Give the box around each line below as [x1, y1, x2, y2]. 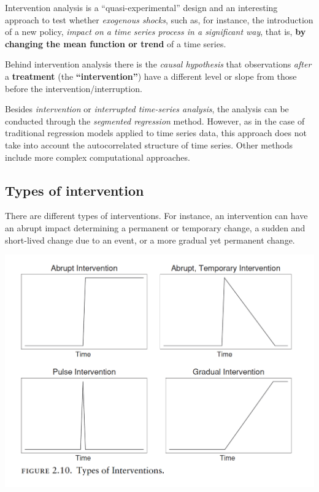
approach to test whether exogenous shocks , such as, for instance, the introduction [5, 13, 313, 26]
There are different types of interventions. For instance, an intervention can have [5, 209, 308, 222]
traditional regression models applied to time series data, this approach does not [5, 126, 307, 139]
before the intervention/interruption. [5, 82, 142, 94]
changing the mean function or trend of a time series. [5, 37, 226, 50]
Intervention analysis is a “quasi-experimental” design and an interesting [5, 1, 278, 13]
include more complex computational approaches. [5, 150, 190, 163]
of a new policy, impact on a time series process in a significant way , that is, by [5, 25, 306, 38]
